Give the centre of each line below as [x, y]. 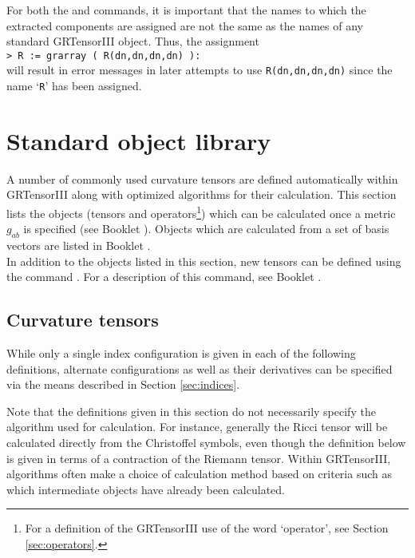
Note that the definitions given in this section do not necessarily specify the [191, 411]
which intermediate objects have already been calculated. [146, 489]
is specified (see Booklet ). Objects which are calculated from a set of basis [206, 229]
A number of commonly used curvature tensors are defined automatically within [202, 178]
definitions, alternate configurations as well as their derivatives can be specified [200, 368]
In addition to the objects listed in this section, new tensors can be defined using [204, 261]
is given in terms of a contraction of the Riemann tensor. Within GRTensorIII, [199, 458]
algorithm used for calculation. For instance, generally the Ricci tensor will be [197, 427]
